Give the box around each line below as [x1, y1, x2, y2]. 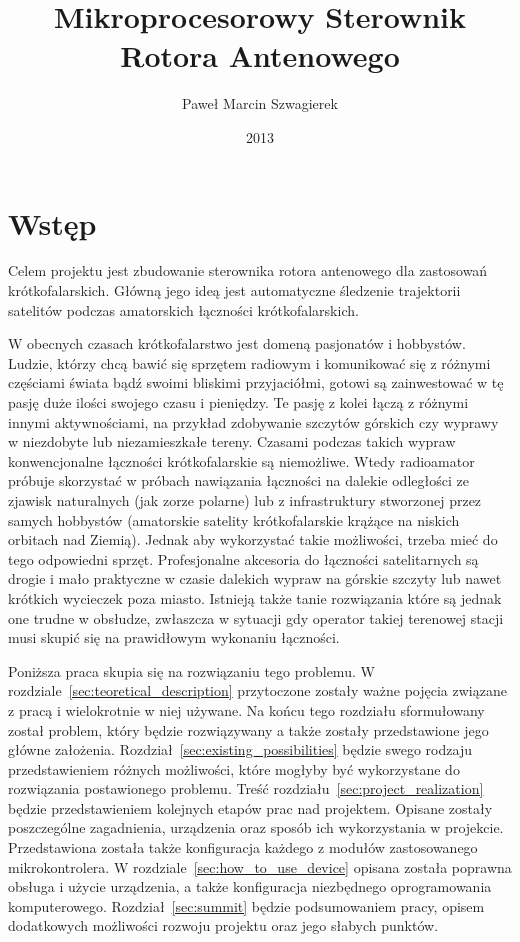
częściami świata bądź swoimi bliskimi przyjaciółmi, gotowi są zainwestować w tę [8, 372, 504, 393]
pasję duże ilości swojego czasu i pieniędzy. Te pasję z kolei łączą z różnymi [8, 392, 469, 412]
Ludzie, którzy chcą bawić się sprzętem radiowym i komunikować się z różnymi [8, 352, 491, 373]
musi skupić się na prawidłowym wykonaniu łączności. [8, 627, 340, 648]
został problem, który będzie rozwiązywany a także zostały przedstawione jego [8, 719, 489, 740]
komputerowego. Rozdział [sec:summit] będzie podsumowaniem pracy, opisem [8, 895, 485, 916]
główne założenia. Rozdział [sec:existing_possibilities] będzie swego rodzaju [8, 739, 472, 760]
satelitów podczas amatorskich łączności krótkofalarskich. [8, 299, 359, 320]
